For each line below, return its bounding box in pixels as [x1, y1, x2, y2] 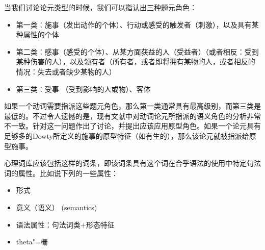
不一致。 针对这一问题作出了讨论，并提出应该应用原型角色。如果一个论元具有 [4, 120, 261, 131]
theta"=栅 [16, 236, 48, 247]
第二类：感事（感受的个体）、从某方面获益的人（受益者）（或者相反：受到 [16, 46, 259, 57]
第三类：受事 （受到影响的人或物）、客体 [16, 83, 151, 94]
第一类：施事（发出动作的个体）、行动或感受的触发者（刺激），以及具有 [16, 19, 252, 30]
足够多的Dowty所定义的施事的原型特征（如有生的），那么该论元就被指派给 [4, 130, 249, 141]
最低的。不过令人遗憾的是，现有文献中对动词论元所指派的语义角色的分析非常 [4, 110, 261, 121]
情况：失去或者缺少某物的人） [16, 66, 116, 77]
